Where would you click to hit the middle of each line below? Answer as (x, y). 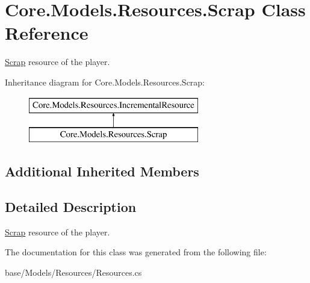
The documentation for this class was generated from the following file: (136, 252)
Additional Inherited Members (102, 171)
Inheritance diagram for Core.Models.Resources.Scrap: (105, 82)
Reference (47, 33)
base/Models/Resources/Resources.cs (73, 272)
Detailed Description (71, 206)
